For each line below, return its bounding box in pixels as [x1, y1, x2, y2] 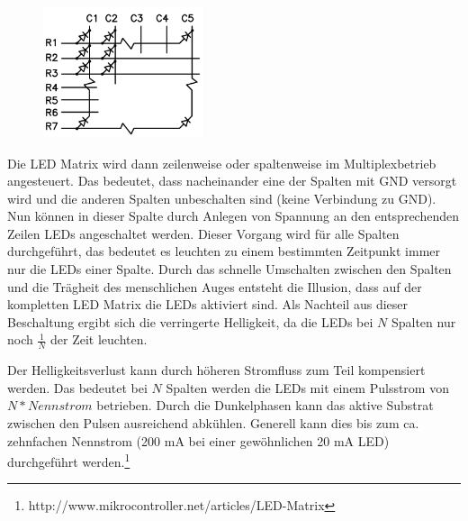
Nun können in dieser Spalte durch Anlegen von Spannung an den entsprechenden [7, 206, 459, 225]
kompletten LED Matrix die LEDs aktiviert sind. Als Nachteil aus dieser [7, 295, 409, 314]
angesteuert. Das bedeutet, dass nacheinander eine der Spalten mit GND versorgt [7, 171, 457, 190]
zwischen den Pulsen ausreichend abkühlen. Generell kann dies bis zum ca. [7, 414, 419, 433]
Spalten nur [391, 312, 456, 331]
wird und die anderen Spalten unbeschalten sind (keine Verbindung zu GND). [7, 188, 436, 207]
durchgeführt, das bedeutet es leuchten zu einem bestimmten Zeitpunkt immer [7, 242, 440, 260]
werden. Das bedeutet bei [7, 378, 148, 397]
